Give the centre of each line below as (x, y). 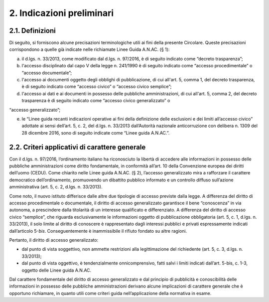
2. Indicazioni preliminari (62, 13)
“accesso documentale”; (47, 73)
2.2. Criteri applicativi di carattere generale (77, 147)
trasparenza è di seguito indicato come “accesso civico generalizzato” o (96, 101)
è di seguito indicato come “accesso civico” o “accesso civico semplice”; (97, 87)
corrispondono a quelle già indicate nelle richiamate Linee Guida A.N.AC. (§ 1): (89, 49)
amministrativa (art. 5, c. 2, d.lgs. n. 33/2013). (56, 187)
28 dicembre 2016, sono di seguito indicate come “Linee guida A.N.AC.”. (96, 133)
